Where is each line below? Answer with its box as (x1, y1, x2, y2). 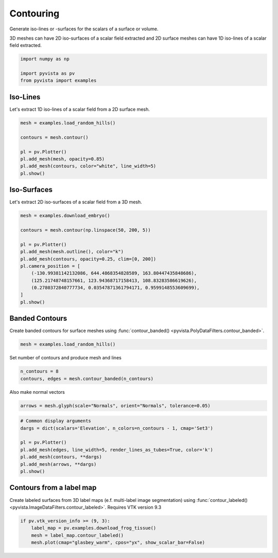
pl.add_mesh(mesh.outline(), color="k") (20, 249, 124, 255)
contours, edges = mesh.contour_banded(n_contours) (20, 376, 154, 381)
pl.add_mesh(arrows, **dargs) (20, 461, 97, 467)
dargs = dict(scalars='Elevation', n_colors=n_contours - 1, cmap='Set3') (20, 425, 214, 431)
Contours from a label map (9, 483, 97, 492)
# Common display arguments (20, 418, 91, 424)
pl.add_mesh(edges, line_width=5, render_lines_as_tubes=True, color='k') (20, 447, 214, 452)
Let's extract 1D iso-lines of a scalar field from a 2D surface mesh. (9, 106, 150, 112)
